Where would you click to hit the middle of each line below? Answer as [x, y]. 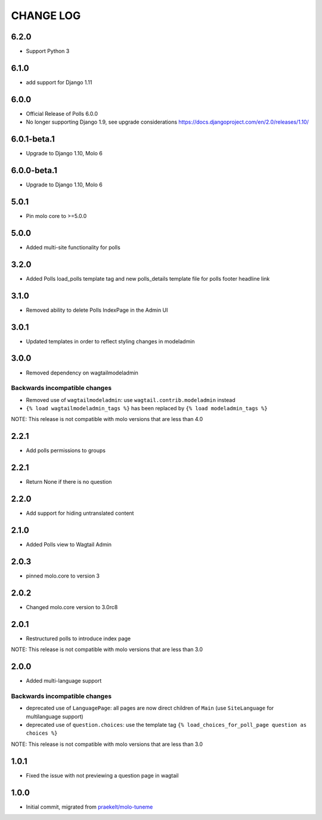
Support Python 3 [48, 51]
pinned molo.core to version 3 [63, 576]
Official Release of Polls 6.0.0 [62, 113]
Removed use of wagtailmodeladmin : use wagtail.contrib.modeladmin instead [131, 400]
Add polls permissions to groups [66, 450]
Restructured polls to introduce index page [78, 638]
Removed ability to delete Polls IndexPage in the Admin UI [97, 310]
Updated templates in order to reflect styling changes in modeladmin [110, 341]
